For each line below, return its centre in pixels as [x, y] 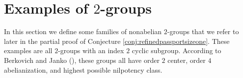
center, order [187, 60]
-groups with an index [91, 50]
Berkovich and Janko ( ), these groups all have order [82, 60]
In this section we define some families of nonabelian [83, 31]
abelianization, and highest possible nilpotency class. [83, 69]
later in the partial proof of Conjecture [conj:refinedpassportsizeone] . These [117, 41]
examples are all [28, 50]
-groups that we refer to [203, 31]
